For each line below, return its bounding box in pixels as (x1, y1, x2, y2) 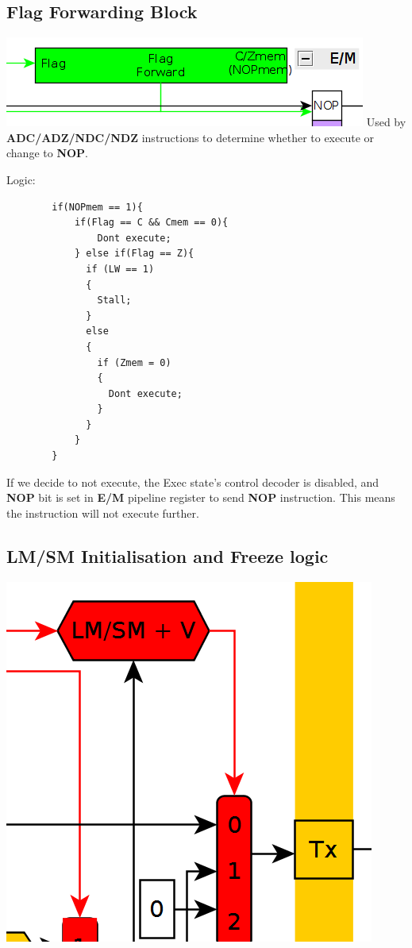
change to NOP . (6, 145, 88, 161)
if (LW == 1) (86, 263, 155, 275)
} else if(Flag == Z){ (74, 248, 194, 260)
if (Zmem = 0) (97, 356, 171, 368)
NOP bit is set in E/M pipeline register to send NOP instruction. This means (6, 489, 395, 506)
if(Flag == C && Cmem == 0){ (74, 217, 229, 229)
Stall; (97, 295, 132, 306)
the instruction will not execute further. (6, 504, 199, 521)
